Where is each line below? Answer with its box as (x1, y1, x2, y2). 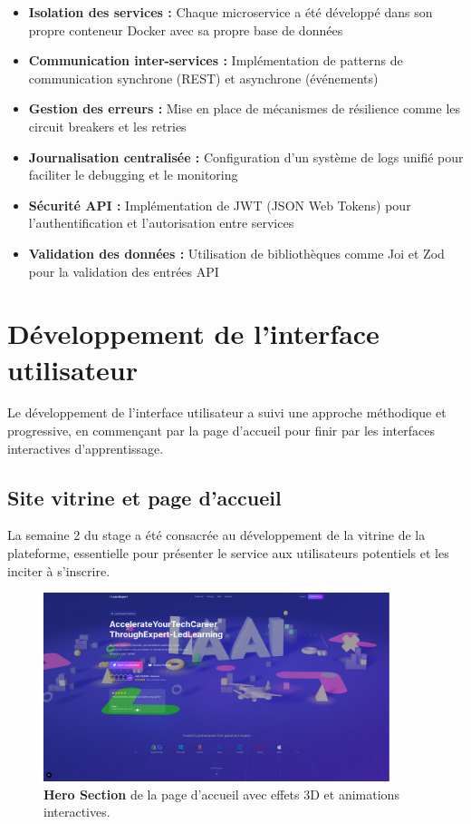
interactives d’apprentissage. (7, 438, 164, 457)
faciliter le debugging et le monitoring (28, 165, 238, 184)
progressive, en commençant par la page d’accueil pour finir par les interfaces (7, 421, 435, 440)
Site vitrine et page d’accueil (7, 483, 282, 511)
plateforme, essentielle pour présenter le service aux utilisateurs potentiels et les (7, 544, 449, 563)
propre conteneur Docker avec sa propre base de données (28, 20, 343, 39)
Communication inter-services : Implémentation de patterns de (28, 51, 403, 70)
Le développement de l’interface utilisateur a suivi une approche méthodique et (7, 403, 447, 422)
